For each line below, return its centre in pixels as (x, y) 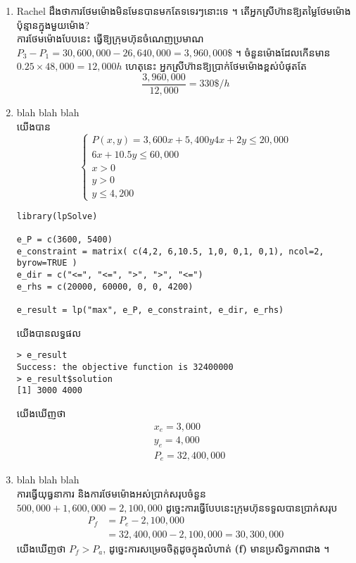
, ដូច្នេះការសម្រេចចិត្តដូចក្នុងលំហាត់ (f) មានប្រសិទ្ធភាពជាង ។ (216, 548)
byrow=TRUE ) (47, 263)
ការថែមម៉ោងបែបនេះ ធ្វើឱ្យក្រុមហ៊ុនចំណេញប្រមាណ (110, 38)
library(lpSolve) (57, 216)
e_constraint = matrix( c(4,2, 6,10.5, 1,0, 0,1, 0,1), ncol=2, (170, 251)
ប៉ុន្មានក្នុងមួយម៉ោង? (53, 24)
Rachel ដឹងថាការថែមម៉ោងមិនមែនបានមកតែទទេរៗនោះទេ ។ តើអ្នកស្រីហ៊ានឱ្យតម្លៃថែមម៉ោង (184, 11)
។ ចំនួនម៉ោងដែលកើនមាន (283, 52)
